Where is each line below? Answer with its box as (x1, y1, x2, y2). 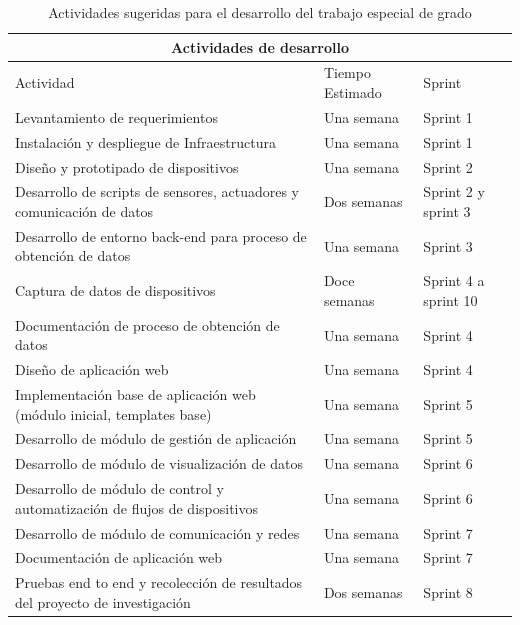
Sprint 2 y (423, 181, 485, 202)
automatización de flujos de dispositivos (15, 497, 258, 518)
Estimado (323, 82, 382, 103)
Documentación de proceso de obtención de (15, 314, 280, 335)
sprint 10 (423, 289, 478, 310)
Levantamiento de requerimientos (15, 106, 218, 127)
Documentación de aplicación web (15, 547, 223, 568)
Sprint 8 (423, 582, 473, 603)
